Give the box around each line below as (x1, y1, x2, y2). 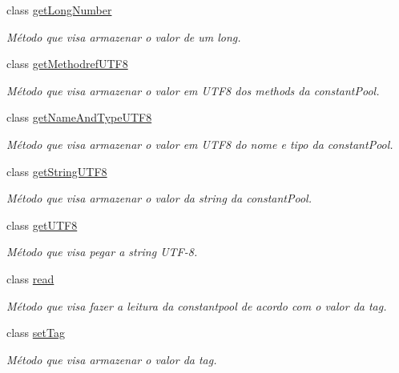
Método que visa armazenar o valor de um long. (6, 28, 241, 45)
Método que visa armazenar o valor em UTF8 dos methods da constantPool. (6, 82, 380, 98)
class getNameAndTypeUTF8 (6, 109, 152, 126)
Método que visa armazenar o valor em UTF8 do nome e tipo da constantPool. (6, 135, 393, 152)
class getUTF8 (6, 216, 78, 233)
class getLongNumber (6, 2, 112, 18)
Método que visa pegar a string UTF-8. (6, 243, 198, 260)
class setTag (6, 324, 65, 341)
